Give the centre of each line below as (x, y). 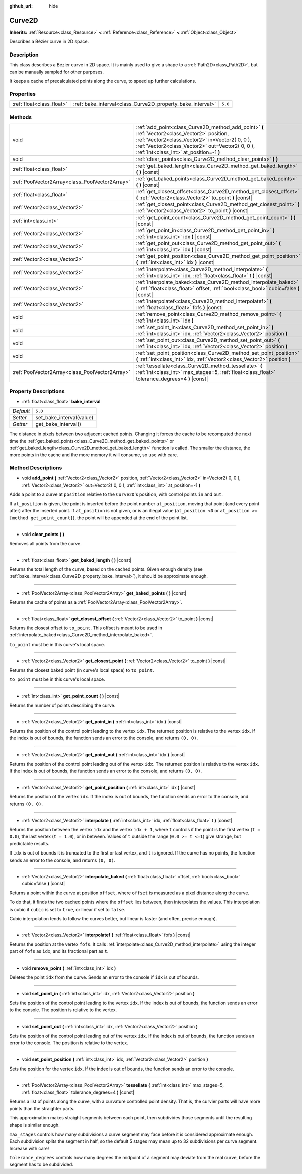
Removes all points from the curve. (45, 544)
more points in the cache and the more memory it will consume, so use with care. (94, 455)
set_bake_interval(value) (64, 418)
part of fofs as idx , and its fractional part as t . (59, 951)
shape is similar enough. (34, 1125)
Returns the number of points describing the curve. (62, 705)
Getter (20, 424)
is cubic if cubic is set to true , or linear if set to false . (67, 909)
